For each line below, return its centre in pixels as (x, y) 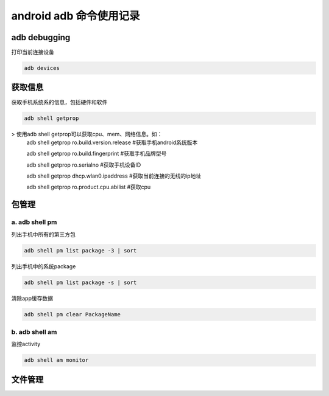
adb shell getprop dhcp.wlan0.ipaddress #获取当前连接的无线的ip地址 (114, 176)
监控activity (26, 344)
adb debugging (41, 37)
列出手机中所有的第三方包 (43, 234)
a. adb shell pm (34, 222)
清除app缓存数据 (32, 298)
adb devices (42, 68)
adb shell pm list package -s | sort (80, 282)
